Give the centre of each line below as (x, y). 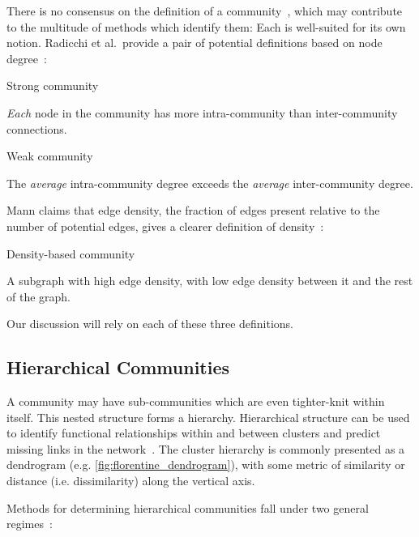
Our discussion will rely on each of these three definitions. (150, 324)
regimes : (30, 524)
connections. (37, 128)
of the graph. (39, 296)
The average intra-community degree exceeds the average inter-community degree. (210, 183)
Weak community (50, 156)
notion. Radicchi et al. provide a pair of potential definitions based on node (195, 43)
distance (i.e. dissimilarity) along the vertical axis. (131, 481)
